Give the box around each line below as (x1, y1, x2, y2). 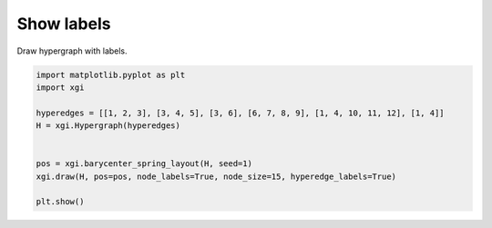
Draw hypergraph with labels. (16, 45, 128, 56)
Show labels (16, 14, 111, 34)
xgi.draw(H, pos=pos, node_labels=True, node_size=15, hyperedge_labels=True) (36, 171, 396, 182)
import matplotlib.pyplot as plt (36, 69, 186, 80)
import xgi (36, 82, 85, 93)
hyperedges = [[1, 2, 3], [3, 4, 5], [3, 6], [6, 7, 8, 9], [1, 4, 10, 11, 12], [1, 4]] (36, 107, 446, 118)
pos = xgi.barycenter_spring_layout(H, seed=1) (36, 159, 252, 169)
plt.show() (36, 196, 85, 207)
